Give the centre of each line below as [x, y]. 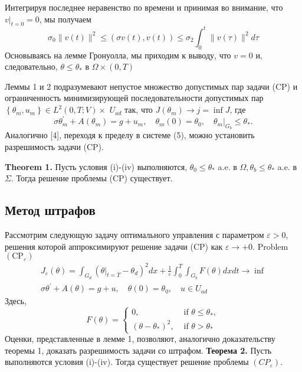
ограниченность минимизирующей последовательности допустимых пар [134, 98]
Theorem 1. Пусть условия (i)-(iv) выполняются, [96, 166]
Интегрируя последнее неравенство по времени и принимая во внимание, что [144, 7]
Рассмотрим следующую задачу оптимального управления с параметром [134, 234]
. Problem [270, 246]
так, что [139, 110]
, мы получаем [65, 19]
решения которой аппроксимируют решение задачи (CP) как [114, 246]
